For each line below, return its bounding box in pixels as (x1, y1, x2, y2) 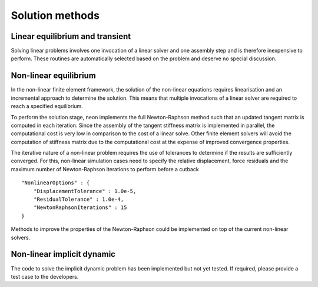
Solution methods (11, 9, 100, 22)
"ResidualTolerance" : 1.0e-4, (33, 196, 124, 203)
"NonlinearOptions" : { (21, 180, 90, 186)
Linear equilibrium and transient (11, 31, 131, 41)
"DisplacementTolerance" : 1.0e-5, (33, 188, 137, 194)
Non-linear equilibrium (11, 71, 97, 81)
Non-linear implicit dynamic (11, 249, 116, 259)
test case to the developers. (11, 273, 79, 280)
